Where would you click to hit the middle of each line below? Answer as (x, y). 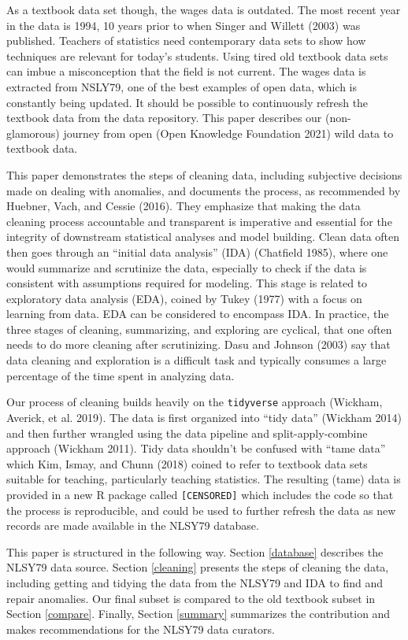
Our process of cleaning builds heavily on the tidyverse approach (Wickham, (195, 402)
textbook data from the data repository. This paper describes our (164, 118)
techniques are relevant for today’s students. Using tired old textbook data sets (197, 55)
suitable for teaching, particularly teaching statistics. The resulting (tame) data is (204, 479)
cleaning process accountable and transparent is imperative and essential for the (199, 221)
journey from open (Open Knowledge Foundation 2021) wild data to (228, 133)
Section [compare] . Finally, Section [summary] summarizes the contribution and (198, 614)
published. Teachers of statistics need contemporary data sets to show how (186, 41)
